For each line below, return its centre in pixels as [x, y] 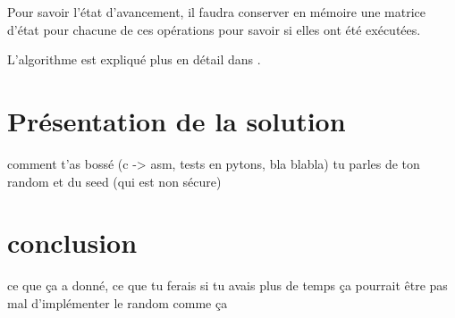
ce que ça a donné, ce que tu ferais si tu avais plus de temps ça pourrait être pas [227, 285]
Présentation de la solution [177, 120]
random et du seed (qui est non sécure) [114, 181]
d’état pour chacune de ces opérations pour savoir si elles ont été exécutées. [214, 29]
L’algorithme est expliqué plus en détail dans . [134, 59]
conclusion [72, 243]
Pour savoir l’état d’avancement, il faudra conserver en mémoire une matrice [217, 12]
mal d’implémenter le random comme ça [118, 302]
